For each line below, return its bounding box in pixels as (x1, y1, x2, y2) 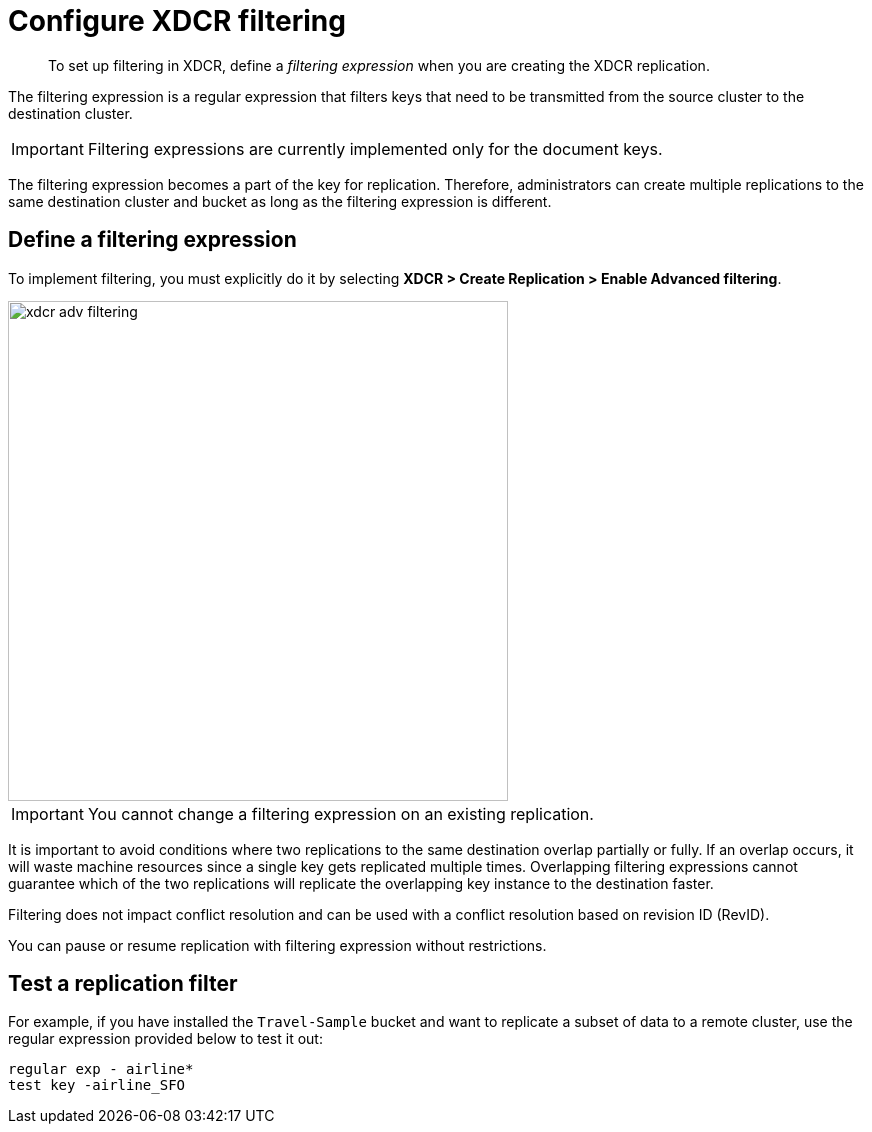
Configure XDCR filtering (8, 4, 346, 38)
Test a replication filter (8, 971, 238, 997)
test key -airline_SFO (8, 1077, 186, 1094)
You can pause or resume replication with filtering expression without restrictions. (8, 936, 547, 954)
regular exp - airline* (8, 1061, 194, 1078)
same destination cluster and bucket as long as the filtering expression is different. (8, 192, 552, 210)
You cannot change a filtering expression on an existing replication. (87, 803, 594, 824)
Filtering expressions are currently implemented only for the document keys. (87, 138, 663, 159)
